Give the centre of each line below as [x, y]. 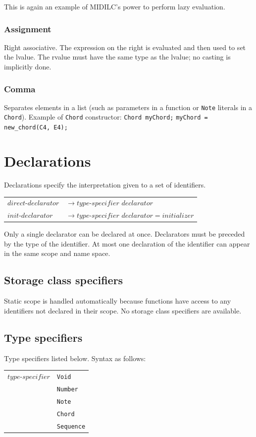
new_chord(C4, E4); [36, 128]
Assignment [28, 29]
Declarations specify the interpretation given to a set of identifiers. [105, 184]
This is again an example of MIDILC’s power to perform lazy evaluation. [115, 6]
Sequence [71, 426]
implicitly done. [28, 66]
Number [67, 389]
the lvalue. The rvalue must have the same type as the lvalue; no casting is [117, 57]
